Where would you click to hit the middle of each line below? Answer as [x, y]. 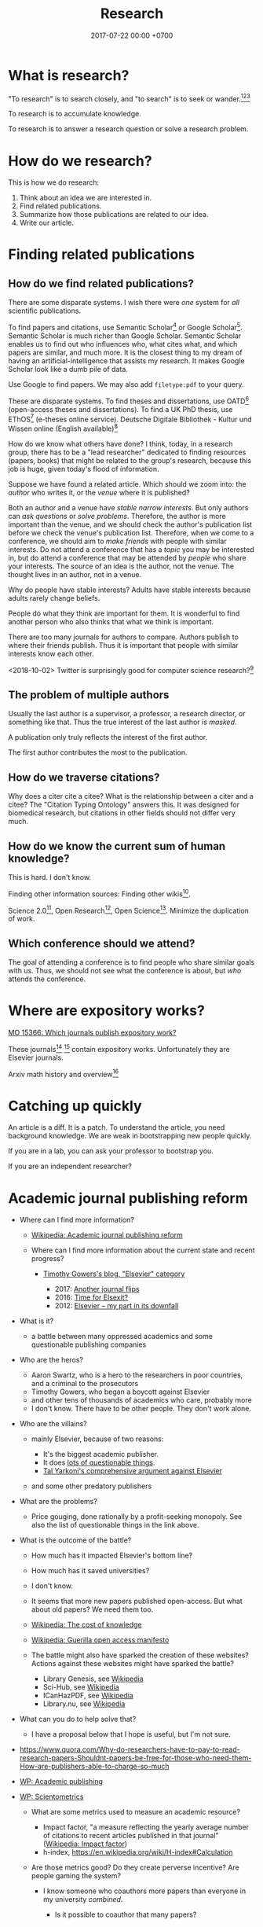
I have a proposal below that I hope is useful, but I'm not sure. [131, 1734]
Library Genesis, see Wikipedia [93, 1679]
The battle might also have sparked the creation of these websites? [140, 1655]
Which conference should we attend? [102, 943]
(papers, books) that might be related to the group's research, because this [130, 460]
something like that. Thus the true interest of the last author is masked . [122, 722]
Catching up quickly [75, 1106]
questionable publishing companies [89, 1344]
